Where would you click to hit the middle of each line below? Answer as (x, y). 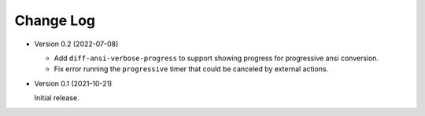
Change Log (55, 20)
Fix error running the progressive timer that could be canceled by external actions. (191, 69)
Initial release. (57, 98)
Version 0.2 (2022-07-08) (76, 44)
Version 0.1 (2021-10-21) (73, 83)
